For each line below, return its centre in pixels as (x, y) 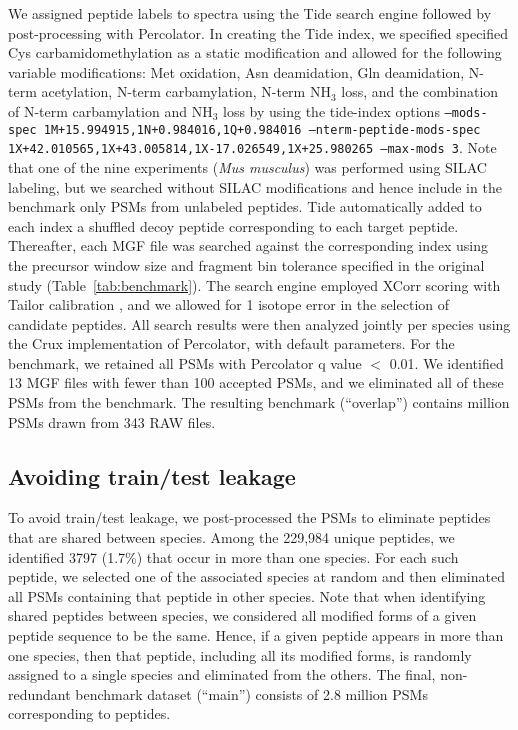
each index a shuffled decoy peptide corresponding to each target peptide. (233, 225)
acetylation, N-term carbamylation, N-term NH (186, 91)
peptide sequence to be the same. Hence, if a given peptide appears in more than (256, 635)
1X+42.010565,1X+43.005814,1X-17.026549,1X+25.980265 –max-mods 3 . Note (252, 147)
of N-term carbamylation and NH (110, 110)
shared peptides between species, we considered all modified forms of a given (242, 615)
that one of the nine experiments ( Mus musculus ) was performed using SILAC (247, 166)
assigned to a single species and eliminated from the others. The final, (222, 674)
